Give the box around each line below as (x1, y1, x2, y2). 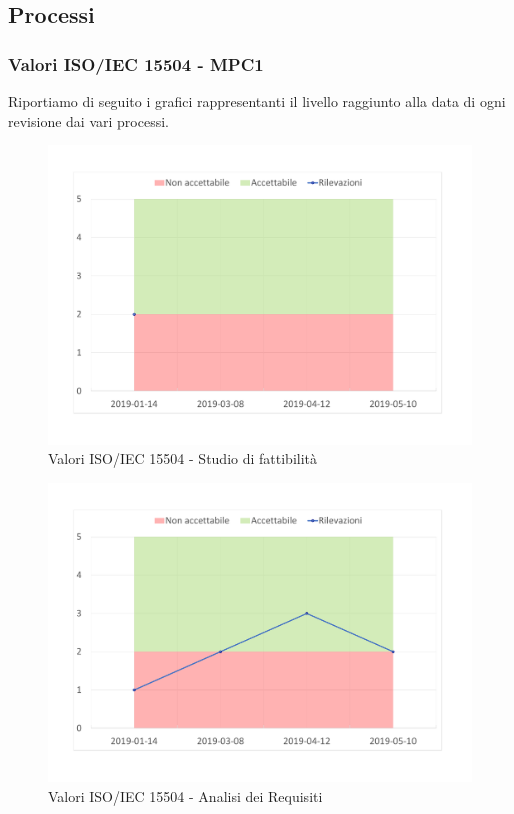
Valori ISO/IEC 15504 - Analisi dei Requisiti (48, 785, 323, 806)
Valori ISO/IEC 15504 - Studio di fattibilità (48, 448, 318, 469)
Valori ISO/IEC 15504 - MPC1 (8, 51, 264, 76)
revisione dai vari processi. (8, 110, 169, 131)
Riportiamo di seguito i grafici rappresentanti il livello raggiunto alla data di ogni (8, 91, 506, 111)
